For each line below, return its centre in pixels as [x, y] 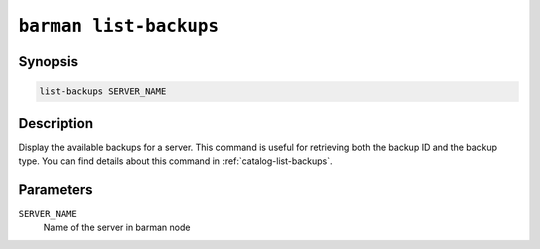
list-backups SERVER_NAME [103, 91]
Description [56, 123]
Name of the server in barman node [117, 227]
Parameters [55, 189]
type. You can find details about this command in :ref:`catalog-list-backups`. [175, 161]
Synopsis [48, 61]
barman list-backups [119, 26]
